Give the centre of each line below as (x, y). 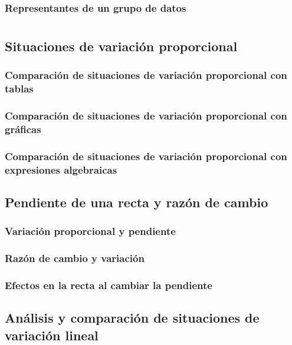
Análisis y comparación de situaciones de (132, 318)
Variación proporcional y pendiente (90, 231)
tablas (19, 89)
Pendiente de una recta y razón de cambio (137, 202)
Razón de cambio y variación (75, 258)
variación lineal (52, 335)
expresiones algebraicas (61, 169)
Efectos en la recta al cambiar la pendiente (109, 285)
